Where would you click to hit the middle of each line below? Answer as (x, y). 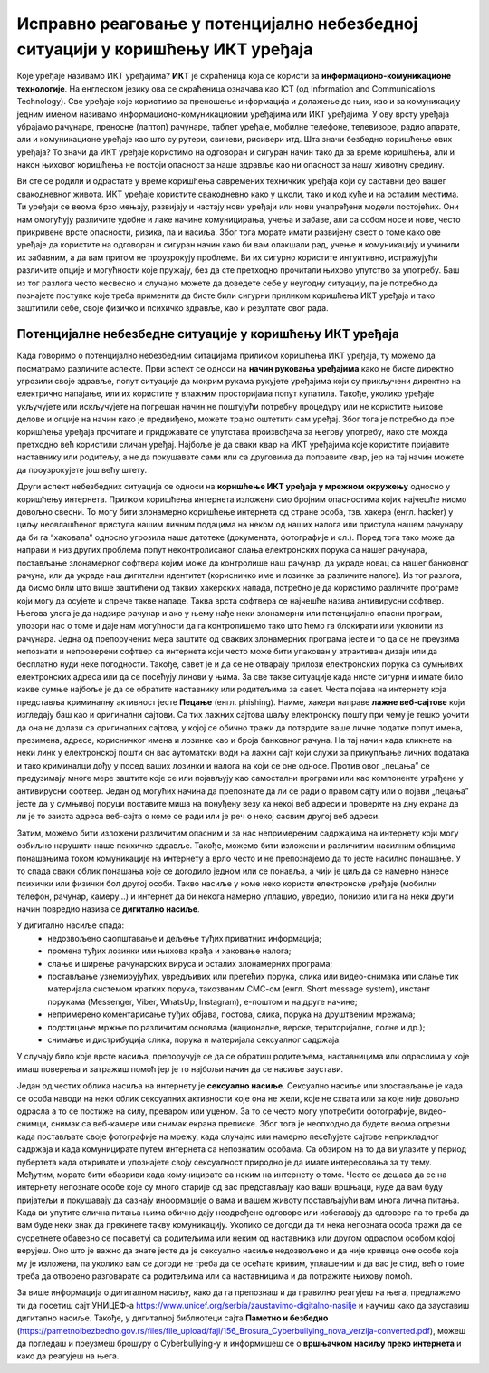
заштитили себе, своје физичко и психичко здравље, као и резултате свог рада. (173, 308)
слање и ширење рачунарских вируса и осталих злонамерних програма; (190, 963)
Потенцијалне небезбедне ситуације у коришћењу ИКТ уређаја (208, 334)
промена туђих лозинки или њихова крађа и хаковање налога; (169, 951)
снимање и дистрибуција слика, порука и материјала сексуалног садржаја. (194, 1039)
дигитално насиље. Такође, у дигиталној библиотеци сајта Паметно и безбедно (173, 1318)
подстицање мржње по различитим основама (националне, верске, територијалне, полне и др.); (236, 1027)
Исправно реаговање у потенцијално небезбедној (217, 24)
